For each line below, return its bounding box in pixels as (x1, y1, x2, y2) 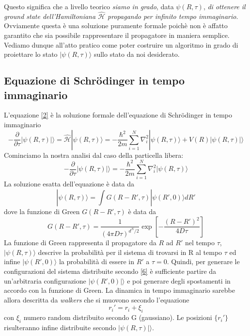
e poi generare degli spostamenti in (127, 275, 231, 286)
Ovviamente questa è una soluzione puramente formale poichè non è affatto (4, 20, 228, 31)
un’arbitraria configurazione (4, 275, 86, 286)
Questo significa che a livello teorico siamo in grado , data (4, 1, 174, 11)
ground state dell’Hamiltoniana (4, 11, 96, 21)
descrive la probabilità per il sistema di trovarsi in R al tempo (38, 247, 222, 257)
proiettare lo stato (4, 49, 58, 59)
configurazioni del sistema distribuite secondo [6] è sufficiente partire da (4, 266, 217, 276)
